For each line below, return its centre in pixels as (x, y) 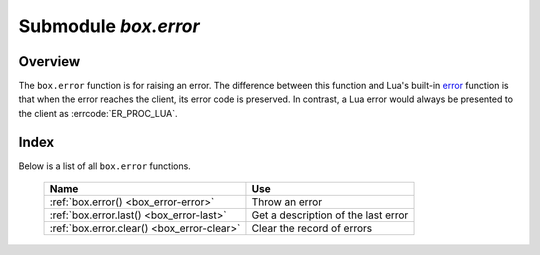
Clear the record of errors (312, 228)
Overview (49, 61)
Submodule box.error (109, 26)
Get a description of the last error (330, 215)
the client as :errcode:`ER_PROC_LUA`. (98, 113)
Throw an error (287, 202)
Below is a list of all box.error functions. (105, 166)
